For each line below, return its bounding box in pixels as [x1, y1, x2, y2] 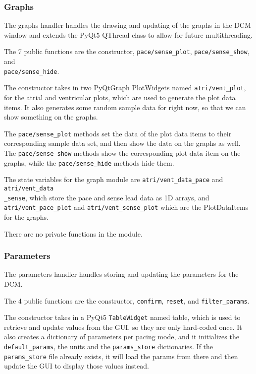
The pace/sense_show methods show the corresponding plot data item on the [4, 148, 241, 158]
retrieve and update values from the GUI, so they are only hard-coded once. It [4, 321, 242, 332]
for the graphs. [4, 211, 49, 222]
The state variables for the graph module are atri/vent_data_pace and [4, 174, 223, 185]
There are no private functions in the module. [4, 228, 143, 239]
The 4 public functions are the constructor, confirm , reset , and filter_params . [4, 295, 250, 306]
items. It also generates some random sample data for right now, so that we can [4, 102, 246, 112]
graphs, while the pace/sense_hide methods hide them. [4, 157, 174, 168]
